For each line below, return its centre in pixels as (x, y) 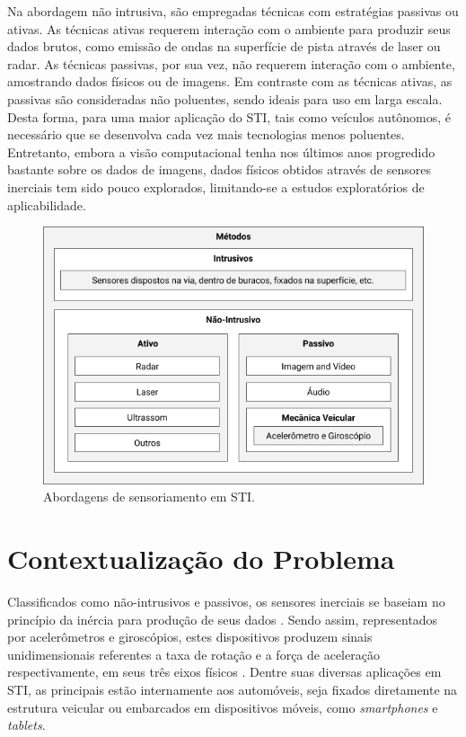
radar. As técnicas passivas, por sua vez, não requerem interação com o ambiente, (231, 63)
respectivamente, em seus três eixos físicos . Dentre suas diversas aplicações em (224, 672)
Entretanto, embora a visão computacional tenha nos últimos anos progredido (221, 151)
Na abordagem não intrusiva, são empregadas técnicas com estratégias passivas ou (233, 11)
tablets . (26, 725)
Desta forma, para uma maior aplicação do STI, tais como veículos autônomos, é (229, 116)
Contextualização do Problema (201, 559)
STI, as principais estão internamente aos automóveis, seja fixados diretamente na (233, 690)
